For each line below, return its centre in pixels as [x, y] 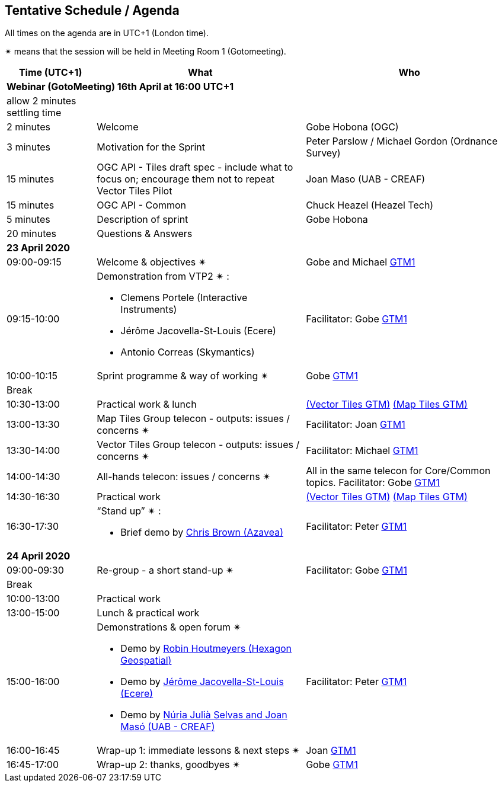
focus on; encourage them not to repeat [186, 179]
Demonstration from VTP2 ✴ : [163, 276]
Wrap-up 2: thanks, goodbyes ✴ [169, 765]
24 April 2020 [39, 556]
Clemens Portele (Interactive [184, 298]
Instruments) [149, 310]
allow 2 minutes [41, 101]
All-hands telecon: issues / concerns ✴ [184, 477]
